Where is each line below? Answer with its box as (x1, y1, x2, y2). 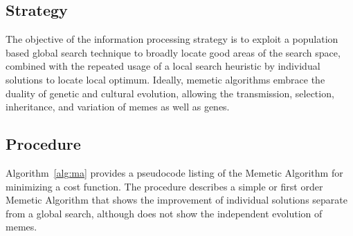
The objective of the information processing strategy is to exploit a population (6, 32, 338, 46)
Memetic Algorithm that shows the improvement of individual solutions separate (6, 193, 348, 207)
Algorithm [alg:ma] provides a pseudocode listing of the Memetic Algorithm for (6, 165, 343, 179)
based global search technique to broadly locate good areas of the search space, (6, 45, 341, 59)
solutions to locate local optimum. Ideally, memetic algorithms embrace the (6, 72, 325, 86)
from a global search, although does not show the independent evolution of (6, 206, 323, 220)
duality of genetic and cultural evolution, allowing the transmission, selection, (6, 86, 334, 100)
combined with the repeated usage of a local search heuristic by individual (6, 59, 320, 73)
